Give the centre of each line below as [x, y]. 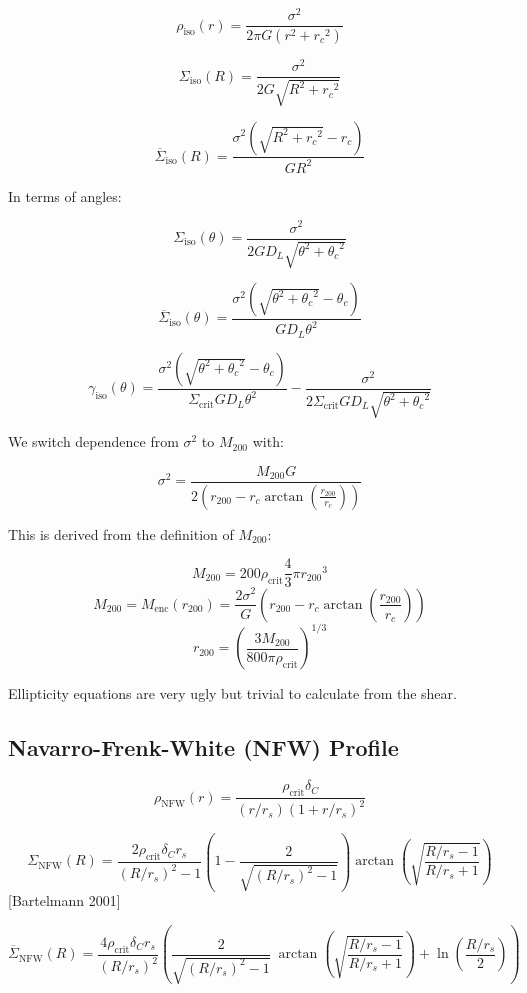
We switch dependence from [93, 441]
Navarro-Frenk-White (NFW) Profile [203, 747]
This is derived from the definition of [121, 533]
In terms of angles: [65, 195]
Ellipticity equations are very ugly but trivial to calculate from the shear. [232, 693]
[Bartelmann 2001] [64, 900]
